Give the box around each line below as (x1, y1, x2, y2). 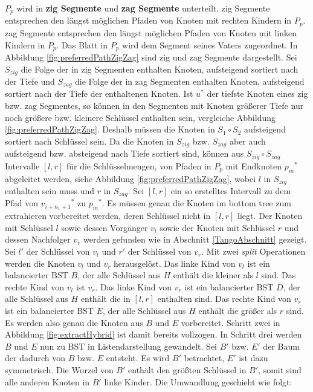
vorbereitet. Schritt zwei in (181, 316, 280, 328)
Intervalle (5, 159, 40, 172)
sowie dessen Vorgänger (61, 221, 148, 234)
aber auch (229, 134, 266, 147)
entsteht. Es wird (106, 351, 170, 364)
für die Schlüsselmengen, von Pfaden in (66, 159, 211, 172)
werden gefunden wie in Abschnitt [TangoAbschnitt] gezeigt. (83, 233, 307, 246)
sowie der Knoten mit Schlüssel (160, 221, 276, 234)
